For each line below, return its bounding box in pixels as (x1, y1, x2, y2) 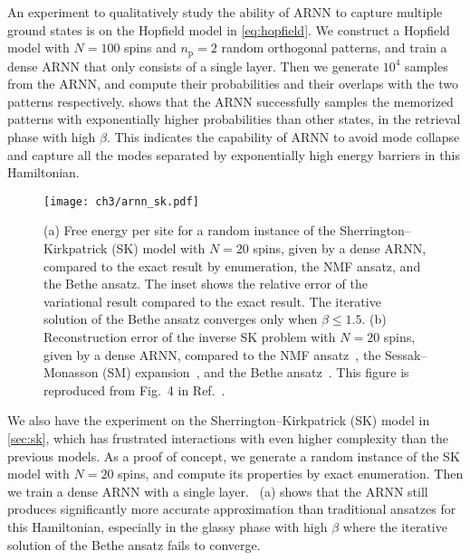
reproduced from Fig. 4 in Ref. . (43, 380, 225, 399)
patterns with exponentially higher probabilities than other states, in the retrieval (7, 109, 461, 128)
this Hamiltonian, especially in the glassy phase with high (7, 517, 328, 536)
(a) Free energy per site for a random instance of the (43, 221, 336, 240)
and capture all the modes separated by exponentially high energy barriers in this (7, 145, 460, 164)
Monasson (43, 363, 99, 382)
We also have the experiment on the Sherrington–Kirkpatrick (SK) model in (7, 411, 430, 430)
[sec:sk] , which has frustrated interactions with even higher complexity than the (7, 428, 449, 447)
